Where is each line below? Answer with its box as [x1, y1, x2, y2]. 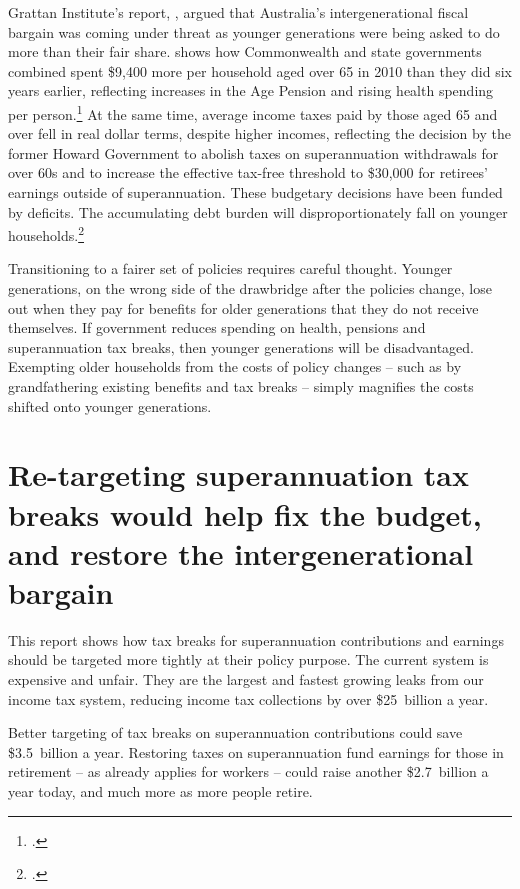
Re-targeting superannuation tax [8, 454, 469, 495]
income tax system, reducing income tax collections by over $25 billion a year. [8, 688, 489, 709]
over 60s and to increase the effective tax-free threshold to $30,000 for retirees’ [8, 162, 489, 183]
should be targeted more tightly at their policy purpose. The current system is [8, 649, 489, 670]
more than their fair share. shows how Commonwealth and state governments [8, 41, 482, 62]
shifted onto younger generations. [8, 395, 212, 416]
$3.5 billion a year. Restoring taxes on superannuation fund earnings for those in [8, 741, 504, 762]
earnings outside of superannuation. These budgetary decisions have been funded [8, 182, 503, 202]
